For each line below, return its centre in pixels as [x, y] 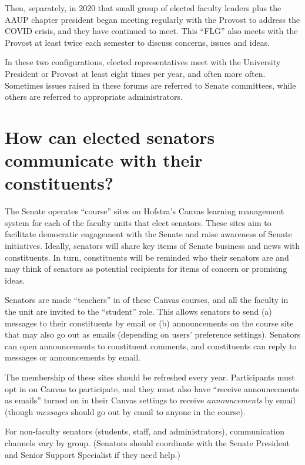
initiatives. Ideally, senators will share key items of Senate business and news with [152, 246]
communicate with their [104, 160]
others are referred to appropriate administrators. [94, 97]
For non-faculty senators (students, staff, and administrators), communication [145, 431]
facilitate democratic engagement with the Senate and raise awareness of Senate [148, 234]
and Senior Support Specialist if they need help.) [93, 454]
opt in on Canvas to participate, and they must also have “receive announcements [152, 388]
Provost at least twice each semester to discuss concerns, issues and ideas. [138, 42]
